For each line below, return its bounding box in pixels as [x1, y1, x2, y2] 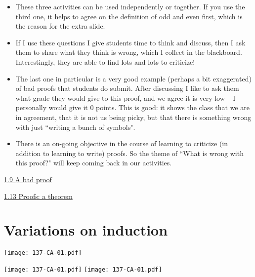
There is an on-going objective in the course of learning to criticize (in [15, 138, 228, 149]
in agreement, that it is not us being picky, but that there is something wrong [15, 112, 252, 122]
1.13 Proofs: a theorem [4, 191, 73, 201]
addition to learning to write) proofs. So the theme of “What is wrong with [15, 148, 244, 158]
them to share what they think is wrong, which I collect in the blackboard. [15, 47, 242, 57]
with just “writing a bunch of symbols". [15, 121, 135, 132]
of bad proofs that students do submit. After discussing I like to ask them [15, 83, 239, 93]
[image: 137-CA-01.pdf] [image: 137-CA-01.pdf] [4, 266, 162, 273]
